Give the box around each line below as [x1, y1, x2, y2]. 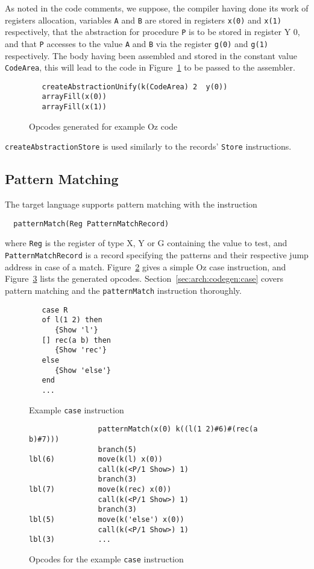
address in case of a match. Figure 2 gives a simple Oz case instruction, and [5, 260, 286, 273]
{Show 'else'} [54, 366, 111, 375]
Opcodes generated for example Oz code [29, 119, 178, 132]
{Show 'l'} [54, 325, 98, 334]
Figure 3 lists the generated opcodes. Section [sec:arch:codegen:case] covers [5, 272, 284, 285]
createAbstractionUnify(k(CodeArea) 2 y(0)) [42, 82, 228, 91]
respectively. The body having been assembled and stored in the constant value [5, 49, 298, 62]
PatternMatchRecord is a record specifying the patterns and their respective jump [5, 249, 309, 261]
